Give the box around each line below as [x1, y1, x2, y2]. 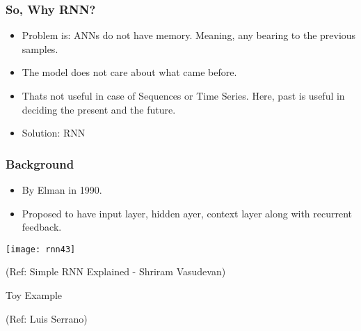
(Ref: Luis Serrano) [6, 311, 88, 325]
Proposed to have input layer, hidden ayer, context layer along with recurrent [22, 206, 353, 220]
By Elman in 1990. [22, 183, 102, 197]
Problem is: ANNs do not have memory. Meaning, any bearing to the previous [22, 28, 356, 43]
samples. [22, 41, 58, 56]
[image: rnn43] [6, 244, 76, 254]
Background [6, 155, 74, 172]
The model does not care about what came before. [22, 65, 237, 79]
